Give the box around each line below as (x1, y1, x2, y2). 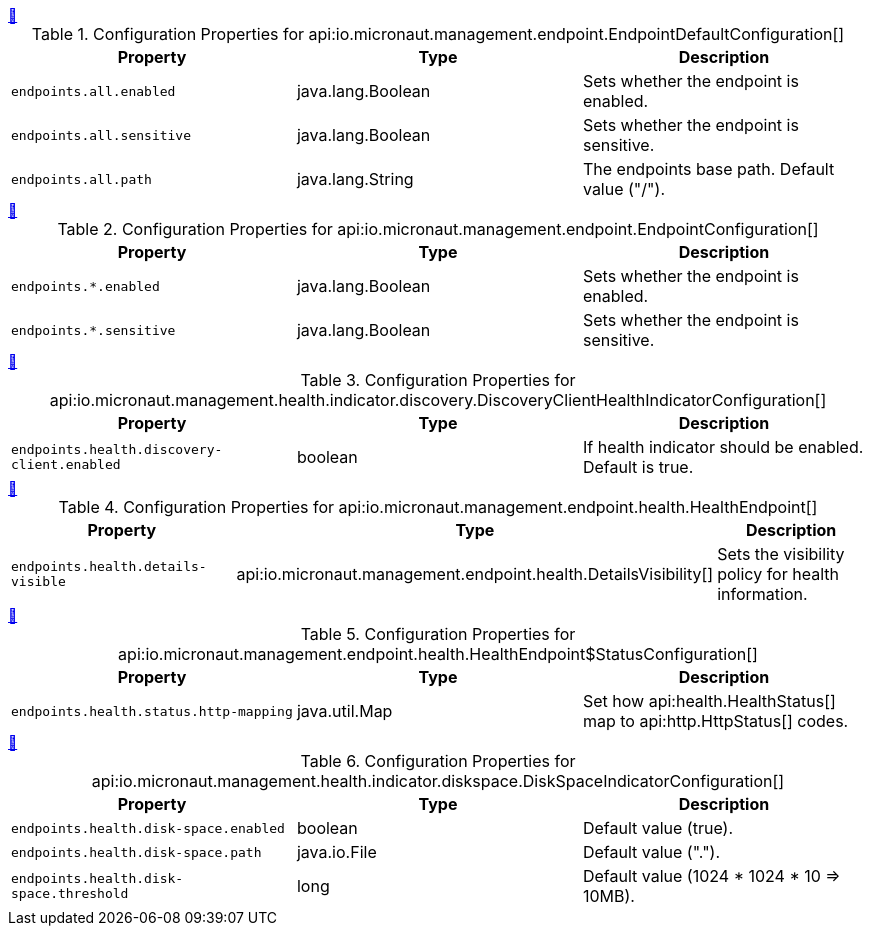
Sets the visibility (717, 544, 845, 564)
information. (717, 584, 808, 604)
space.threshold (11, 886, 129, 901)
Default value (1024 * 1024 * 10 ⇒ (582, 866, 841, 886)
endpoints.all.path (11, 171, 152, 187)
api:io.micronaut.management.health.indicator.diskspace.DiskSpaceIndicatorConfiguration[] (91, 771, 785, 791)
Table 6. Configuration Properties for (300, 751, 576, 771)
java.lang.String (296, 169, 414, 189)
